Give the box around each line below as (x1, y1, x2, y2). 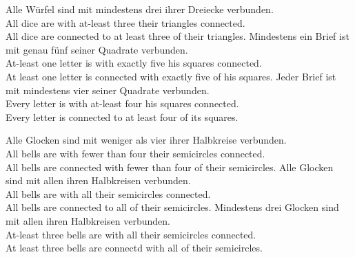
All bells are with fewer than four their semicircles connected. (6, 146, 265, 160)
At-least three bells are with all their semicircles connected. (6, 227, 256, 241)
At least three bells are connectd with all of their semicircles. (6, 241, 263, 255)
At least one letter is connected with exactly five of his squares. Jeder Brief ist (6, 69, 336, 83)
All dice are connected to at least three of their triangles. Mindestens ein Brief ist (6, 29, 349, 43)
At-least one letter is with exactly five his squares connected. (6, 56, 262, 70)
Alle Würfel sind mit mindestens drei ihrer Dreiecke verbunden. (6, 2, 274, 16)
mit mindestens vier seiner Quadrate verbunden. (6, 82, 210, 97)
